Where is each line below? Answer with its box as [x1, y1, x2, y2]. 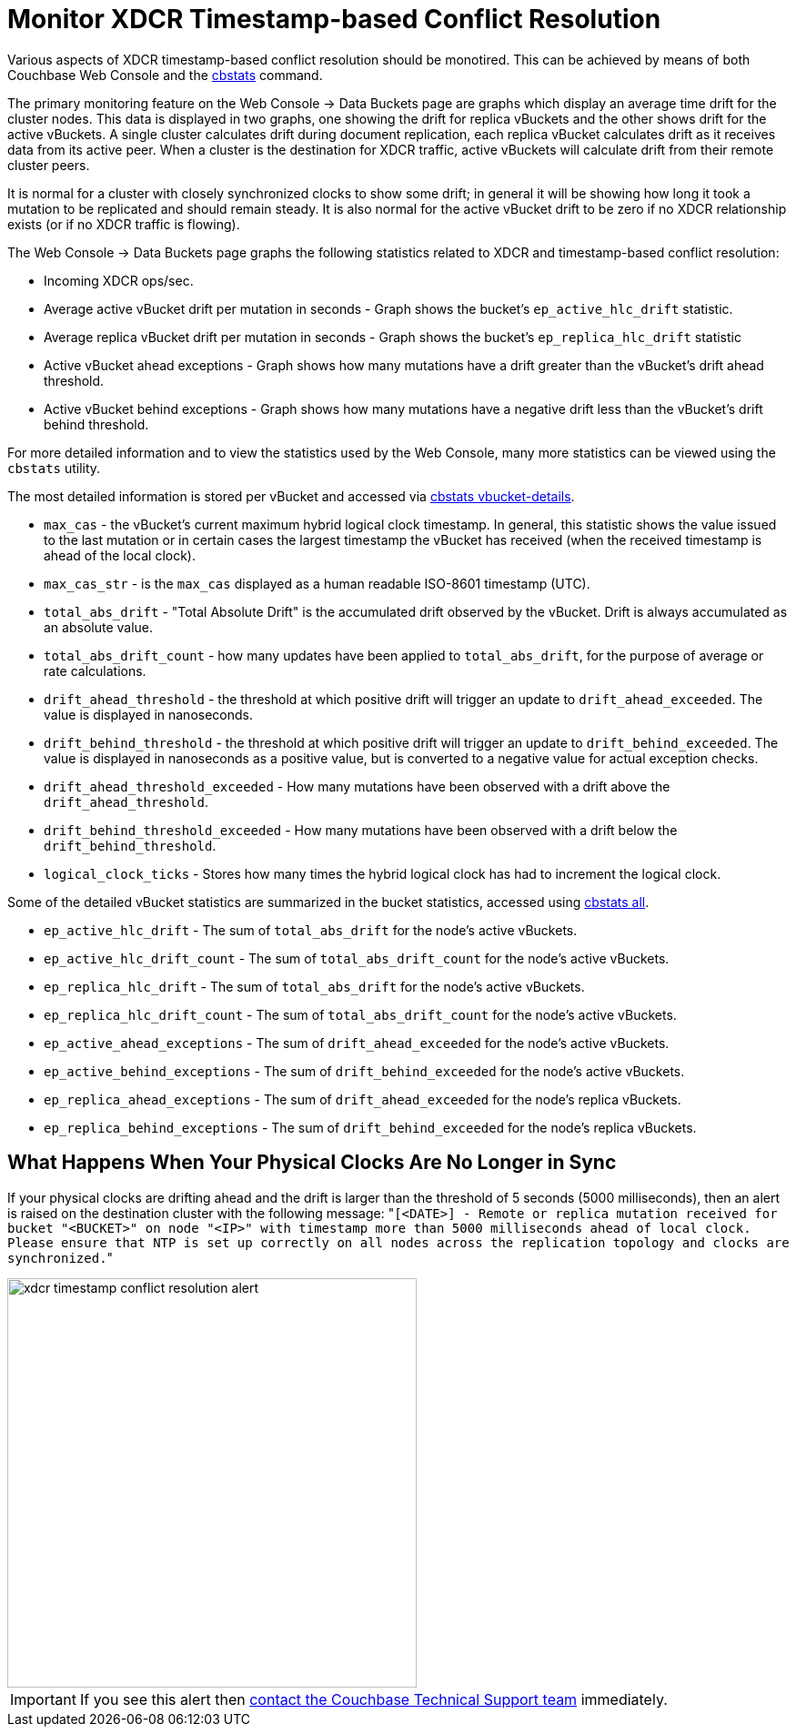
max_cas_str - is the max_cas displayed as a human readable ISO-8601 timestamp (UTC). [44, 575, 590, 591]
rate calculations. [44, 662, 146, 679]
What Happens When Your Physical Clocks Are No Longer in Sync [7, 1151, 617, 1174]
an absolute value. [44, 619, 154, 635]
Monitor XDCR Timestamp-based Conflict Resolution [7, 4, 661, 35]
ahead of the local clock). [44, 547, 196, 563]
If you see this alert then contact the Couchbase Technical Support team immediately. [79, 1689, 668, 1709]
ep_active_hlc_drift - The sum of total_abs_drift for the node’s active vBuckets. [44, 922, 578, 938]
